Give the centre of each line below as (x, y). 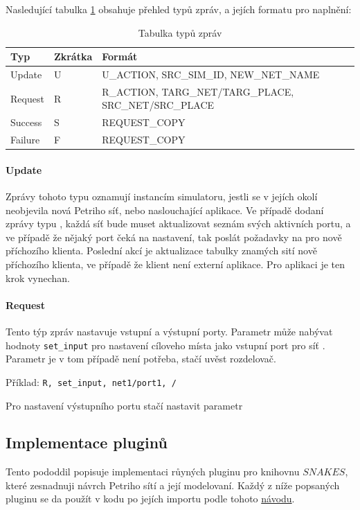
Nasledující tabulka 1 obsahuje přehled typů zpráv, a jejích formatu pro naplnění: (179, 9)
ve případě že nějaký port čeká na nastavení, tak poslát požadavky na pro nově (174, 237)
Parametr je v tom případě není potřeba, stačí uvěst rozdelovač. (141, 359)
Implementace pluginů (87, 442)
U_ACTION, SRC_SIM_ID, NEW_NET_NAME (211, 74)
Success (26, 122)
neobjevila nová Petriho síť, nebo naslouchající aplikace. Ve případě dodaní (165, 210)
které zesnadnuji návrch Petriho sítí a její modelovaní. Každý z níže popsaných (173, 485)
